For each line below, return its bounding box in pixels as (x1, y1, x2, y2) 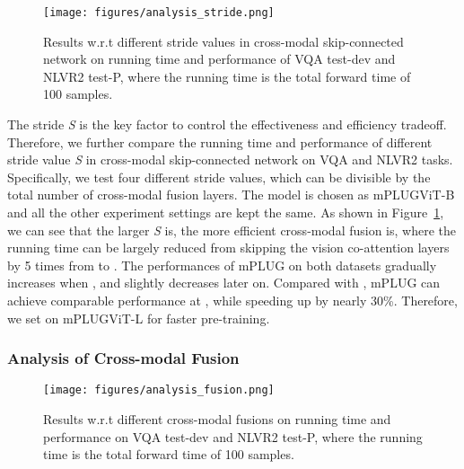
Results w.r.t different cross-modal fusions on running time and (43, 410, 391, 429)
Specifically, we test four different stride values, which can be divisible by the (7, 167, 431, 186)
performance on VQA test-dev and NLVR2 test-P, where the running (43, 427, 423, 446)
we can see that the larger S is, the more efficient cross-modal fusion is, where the (7, 220, 456, 239)
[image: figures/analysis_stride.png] (43, 6, 275, 19)
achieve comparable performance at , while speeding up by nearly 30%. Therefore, (7, 290, 458, 309)
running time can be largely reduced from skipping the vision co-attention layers (7, 238, 450, 257)
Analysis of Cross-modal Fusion (7, 347, 240, 369)
